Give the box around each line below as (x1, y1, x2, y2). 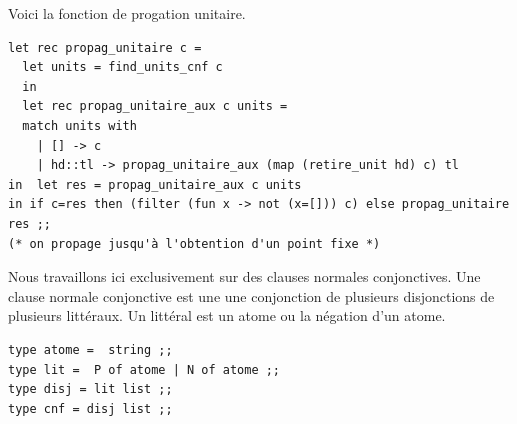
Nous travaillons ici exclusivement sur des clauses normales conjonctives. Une (8, 266, 481, 287)
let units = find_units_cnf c (22, 60, 223, 75)
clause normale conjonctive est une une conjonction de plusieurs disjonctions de (8, 285, 495, 306)
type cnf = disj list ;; (8, 401, 173, 416)
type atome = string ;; (8, 342, 173, 357)
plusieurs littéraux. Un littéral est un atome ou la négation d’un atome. (8, 305, 446, 326)
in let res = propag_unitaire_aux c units (8, 177, 302, 192)
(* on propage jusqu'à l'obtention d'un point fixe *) (8, 236, 381, 251)
